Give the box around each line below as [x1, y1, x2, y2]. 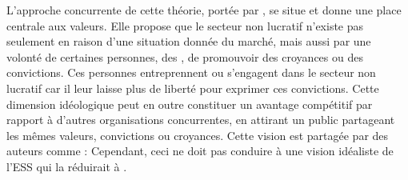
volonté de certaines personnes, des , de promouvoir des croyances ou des [6, 48, 363, 65]
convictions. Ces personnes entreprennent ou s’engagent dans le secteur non [6, 64, 376, 81]
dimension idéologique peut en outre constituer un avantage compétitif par [6, 95, 373, 112]
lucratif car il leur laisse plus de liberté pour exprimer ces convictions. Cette [6, 79, 379, 96]
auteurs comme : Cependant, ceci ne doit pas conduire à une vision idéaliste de [6, 142, 394, 159]
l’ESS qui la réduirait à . [6, 158, 127, 174]
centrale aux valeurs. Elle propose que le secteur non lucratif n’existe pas [6, 17, 364, 34]
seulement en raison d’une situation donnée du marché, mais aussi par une [6, 33, 371, 50]
